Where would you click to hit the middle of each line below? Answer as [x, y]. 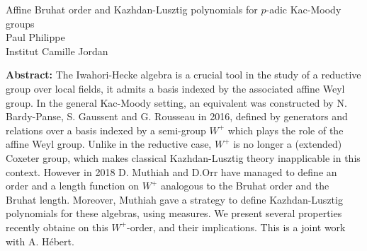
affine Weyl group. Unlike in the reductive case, [109, 144]
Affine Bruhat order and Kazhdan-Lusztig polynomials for [132, 9]
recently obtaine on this [57, 227]
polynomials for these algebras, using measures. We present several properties [174, 213]
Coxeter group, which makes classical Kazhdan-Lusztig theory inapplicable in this [183, 157]
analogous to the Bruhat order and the [245, 186]
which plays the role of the [286, 130]
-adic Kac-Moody [304, 9]
